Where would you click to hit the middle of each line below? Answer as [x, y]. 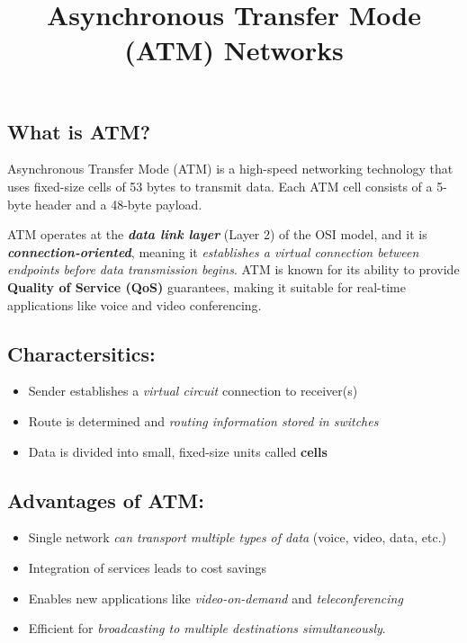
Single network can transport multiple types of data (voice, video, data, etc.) [238, 537]
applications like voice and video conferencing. [135, 304]
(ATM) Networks [234, 50]
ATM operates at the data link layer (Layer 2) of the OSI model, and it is [217, 234]
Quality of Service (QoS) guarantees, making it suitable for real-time [207, 286]
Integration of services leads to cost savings [147, 567]
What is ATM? [79, 131]
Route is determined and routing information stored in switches [203, 420]
